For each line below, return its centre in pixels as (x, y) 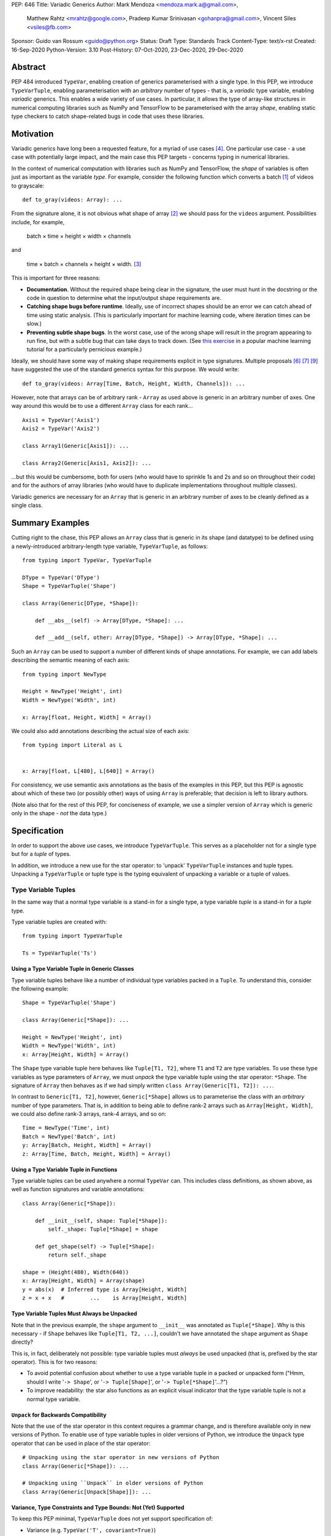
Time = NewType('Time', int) (66, 1128)
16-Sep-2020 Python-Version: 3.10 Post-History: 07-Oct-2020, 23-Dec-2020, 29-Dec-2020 (127, 50)
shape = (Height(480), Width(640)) (76, 1272)
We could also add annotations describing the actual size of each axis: (101, 731)
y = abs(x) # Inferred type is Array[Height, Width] (105, 1289)
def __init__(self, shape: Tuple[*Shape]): (101, 1221)
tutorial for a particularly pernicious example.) (84, 350)
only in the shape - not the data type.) (59, 813)
